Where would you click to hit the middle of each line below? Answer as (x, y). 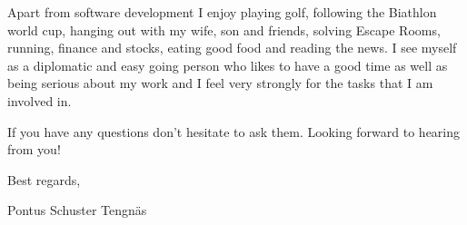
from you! (34, 149)
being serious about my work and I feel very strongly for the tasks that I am (220, 83)
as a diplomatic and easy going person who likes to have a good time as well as (228, 65)
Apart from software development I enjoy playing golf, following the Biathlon (222, 12)
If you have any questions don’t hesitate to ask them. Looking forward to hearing (234, 131)
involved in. (40, 100)
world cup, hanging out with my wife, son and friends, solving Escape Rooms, (224, 29)
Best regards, (44, 179)
